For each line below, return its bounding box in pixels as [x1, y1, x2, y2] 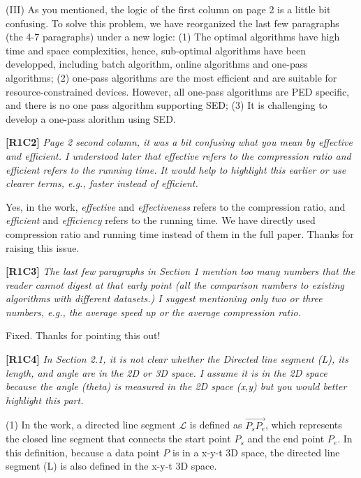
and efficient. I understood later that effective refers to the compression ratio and [6, 148, 351, 163]
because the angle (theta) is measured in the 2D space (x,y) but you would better [6, 379, 347, 394]
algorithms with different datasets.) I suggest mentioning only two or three [6, 291, 323, 306]
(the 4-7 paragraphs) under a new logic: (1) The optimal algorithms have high [6, 29, 340, 44]
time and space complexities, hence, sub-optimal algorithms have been [6, 43, 307, 57]
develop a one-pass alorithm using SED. [6, 111, 176, 126]
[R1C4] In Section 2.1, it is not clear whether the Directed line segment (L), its [6, 352, 348, 366]
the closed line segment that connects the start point [6, 431, 231, 446]
